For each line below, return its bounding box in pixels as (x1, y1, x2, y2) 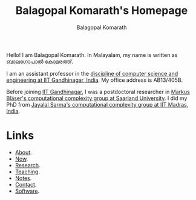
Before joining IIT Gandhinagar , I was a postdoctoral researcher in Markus (6, 88, 191, 95)
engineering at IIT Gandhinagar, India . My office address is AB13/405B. (6, 76, 183, 84)
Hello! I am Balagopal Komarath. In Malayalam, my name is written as (6, 51, 178, 58)
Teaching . (15, 168, 41, 175)
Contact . (15, 181, 37, 188)
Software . (15, 187, 40, 195)
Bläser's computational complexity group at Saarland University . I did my (6, 95, 188, 102)
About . (15, 148, 32, 156)
